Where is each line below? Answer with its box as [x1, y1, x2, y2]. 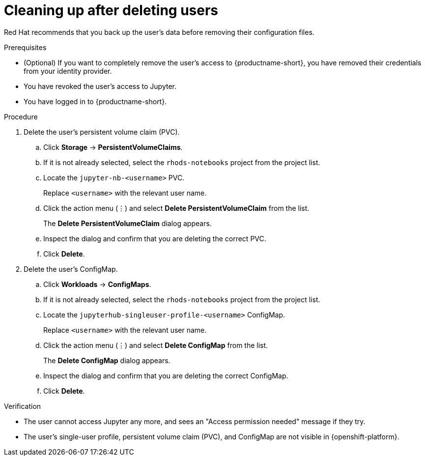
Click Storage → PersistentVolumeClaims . [43, 143, 183, 151]
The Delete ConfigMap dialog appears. [43, 356, 170, 365]
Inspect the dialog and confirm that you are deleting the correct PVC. [43, 234, 266, 243]
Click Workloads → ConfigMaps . [43, 280, 151, 288]
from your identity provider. [24, 66, 112, 75]
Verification [4, 402, 41, 410]
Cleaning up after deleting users [4, 2, 219, 19]
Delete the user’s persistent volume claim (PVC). [24, 127, 180, 136]
